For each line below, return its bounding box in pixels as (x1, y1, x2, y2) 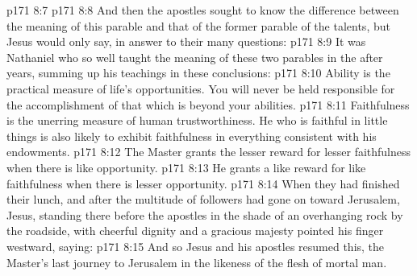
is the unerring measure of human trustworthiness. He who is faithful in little (6, 112, 388, 129)
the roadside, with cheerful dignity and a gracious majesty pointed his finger (6, 222, 384, 239)
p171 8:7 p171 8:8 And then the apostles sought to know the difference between (6, 2, 399, 18)
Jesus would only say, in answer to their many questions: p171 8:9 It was (6, 33, 366, 50)
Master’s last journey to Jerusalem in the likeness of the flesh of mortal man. (6, 253, 387, 270)
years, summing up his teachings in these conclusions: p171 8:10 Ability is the (6, 64, 390, 81)
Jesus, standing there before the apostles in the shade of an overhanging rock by (6, 206, 403, 223)
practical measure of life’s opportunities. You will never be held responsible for (6, 80, 395, 97)
